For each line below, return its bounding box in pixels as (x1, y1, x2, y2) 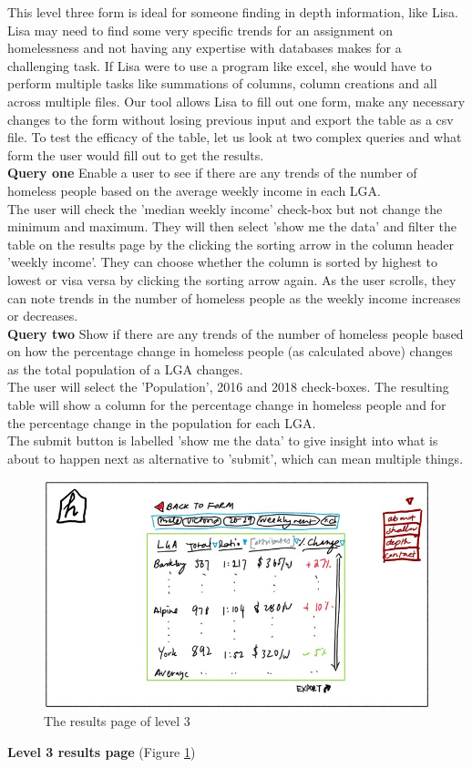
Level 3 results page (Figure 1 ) (7, 742, 196, 761)
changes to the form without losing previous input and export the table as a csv (7, 109, 454, 128)
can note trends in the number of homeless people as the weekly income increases (7, 288, 461, 307)
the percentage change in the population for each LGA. (7, 413, 316, 432)
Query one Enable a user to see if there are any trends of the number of (7, 163, 417, 182)
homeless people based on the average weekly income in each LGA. (7, 180, 381, 200)
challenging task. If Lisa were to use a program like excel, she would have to (7, 56, 432, 75)
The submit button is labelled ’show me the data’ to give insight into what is (7, 431, 438, 450)
